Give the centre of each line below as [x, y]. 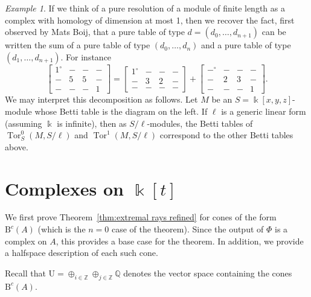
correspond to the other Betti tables [226, 135]
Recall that [25, 273]
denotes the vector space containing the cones [208, 273]
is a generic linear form [264, 111]
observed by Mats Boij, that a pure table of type [95, 32]
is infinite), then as [92, 123]
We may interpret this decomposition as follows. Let [101, 99]
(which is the [62, 229]
